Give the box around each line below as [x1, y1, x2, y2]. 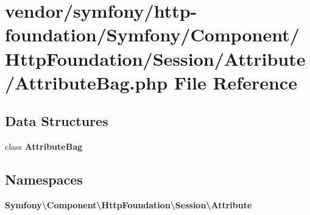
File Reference [174, 69, 297, 94]
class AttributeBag [5, 140, 83, 153]
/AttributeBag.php [5, 69, 168, 94]
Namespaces [5, 170, 83, 189]
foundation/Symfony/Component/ [5, 22, 300, 47]
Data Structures [5, 111, 108, 130]
